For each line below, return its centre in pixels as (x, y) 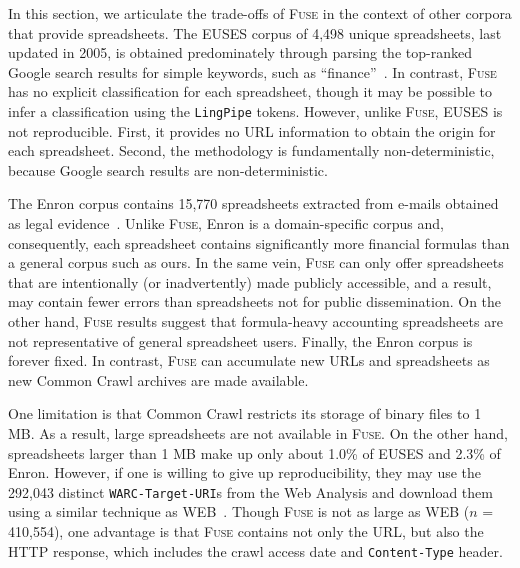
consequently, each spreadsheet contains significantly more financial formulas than (259, 242)
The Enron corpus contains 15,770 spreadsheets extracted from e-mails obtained (253, 203)
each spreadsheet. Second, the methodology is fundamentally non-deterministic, (251, 150)
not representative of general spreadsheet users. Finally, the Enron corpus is (240, 340)
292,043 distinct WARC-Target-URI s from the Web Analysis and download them (250, 491)
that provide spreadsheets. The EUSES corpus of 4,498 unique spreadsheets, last (255, 32)
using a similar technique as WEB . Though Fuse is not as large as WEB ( (239, 511)
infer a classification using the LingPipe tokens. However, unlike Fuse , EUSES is (255, 110)
